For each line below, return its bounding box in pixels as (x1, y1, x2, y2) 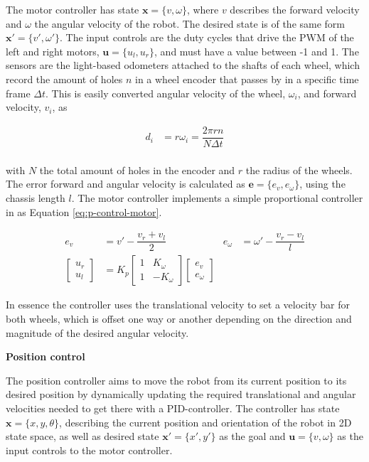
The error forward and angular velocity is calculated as (6, 176, 245, 191)
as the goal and (219, 429, 286, 444)
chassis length (6, 190, 65, 205)
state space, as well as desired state (6, 429, 159, 444)
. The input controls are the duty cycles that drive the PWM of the (59, 30, 354, 45)
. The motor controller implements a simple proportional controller (71, 190, 363, 205)
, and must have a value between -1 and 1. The (154, 43, 359, 58)
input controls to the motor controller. (6, 442, 173, 457)
